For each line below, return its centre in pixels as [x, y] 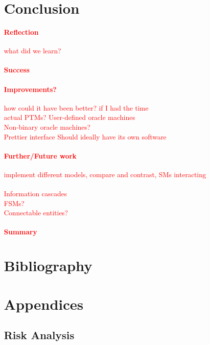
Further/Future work [40, 155]
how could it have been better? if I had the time [76, 107]
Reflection [21, 32]
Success [17, 70]
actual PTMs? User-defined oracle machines [70, 117]
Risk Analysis [39, 335]
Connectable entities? [36, 213]
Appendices [44, 304]
